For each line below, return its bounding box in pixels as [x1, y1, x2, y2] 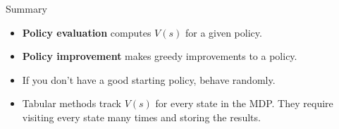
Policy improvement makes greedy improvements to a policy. [22, 49, 297, 63]
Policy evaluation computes [22, 25, 152, 39]
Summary [6, 1, 47, 16]
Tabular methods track [22, 96, 121, 111]
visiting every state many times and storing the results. [22, 109, 261, 124]
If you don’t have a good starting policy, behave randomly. [22, 72, 276, 87]
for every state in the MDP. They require [155, 96, 333, 111]
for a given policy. [185, 25, 262, 39]
